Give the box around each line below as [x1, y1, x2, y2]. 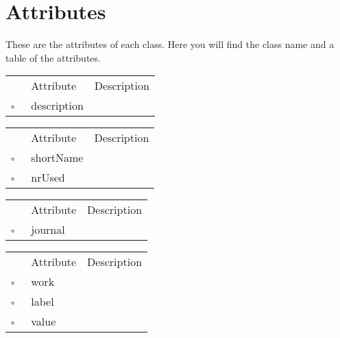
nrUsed [31, 169, 65, 186]
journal [31, 221, 65, 238]
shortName [31, 149, 84, 166]
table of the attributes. [5, 50, 101, 64]
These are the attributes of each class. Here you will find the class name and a [5, 37, 335, 51]
